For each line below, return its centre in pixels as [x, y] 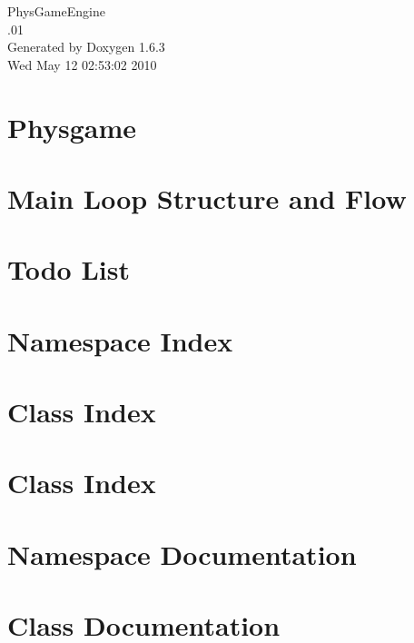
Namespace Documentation [182, 554]
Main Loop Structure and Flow [207, 198]
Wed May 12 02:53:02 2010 [82, 64]
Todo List [69, 269]
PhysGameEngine [56, 11]
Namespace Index [120, 340]
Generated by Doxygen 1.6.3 [86, 47]
